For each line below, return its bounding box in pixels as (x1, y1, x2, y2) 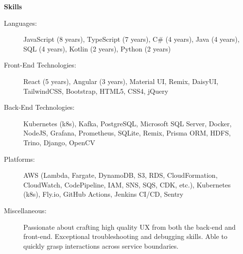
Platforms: (4, 153, 35, 164)
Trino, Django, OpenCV (23, 137, 95, 147)
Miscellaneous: (4, 205, 47, 215)
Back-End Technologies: (4, 102, 75, 112)
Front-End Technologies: (4, 60, 76, 70)
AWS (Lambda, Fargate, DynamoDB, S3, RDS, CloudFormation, (23, 170, 218, 180)
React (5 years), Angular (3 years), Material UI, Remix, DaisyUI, (23, 76, 219, 86)
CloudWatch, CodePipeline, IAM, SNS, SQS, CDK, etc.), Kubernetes (23, 179, 231, 189)
